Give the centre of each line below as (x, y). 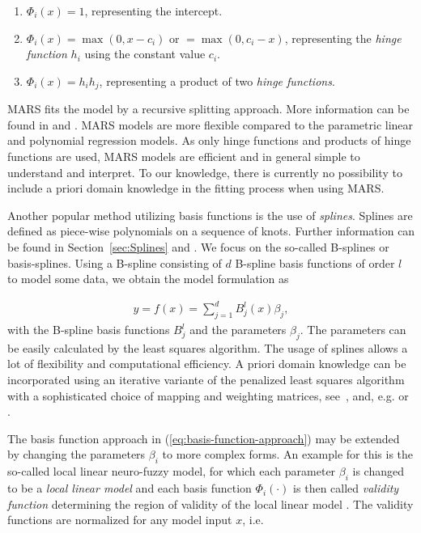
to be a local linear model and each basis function (130, 488)
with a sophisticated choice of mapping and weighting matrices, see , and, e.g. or (208, 395)
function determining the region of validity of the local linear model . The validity (210, 503)
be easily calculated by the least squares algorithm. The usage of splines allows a (208, 347)
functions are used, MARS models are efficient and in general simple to (184, 157)
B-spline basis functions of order (315, 262)
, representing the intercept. (153, 11)
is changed (378, 471)
